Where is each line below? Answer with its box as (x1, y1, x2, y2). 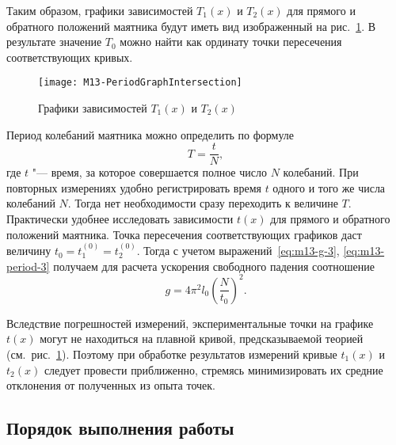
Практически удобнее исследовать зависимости (6, 211, 234, 227)
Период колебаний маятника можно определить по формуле (6, 126, 295, 143)
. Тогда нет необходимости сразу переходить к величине (67, 195, 338, 211)
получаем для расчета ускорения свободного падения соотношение (53, 257, 375, 274)
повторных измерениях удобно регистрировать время (6, 179, 261, 196)
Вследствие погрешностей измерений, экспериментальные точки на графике (6, 314, 374, 331)
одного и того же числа (272, 179, 386, 196)
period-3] (6, 257, 50, 274)
